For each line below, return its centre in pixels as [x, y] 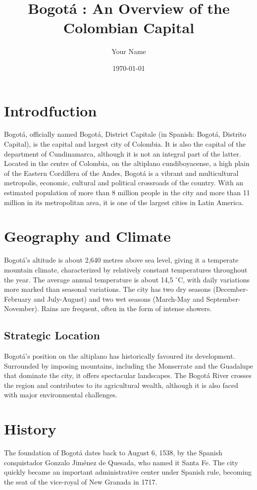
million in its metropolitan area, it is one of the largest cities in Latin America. [124, 202]
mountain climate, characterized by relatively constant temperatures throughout [126, 269]
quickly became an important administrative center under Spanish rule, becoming [128, 472]
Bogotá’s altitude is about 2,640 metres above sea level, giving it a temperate [121, 260]
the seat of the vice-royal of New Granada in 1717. [81, 481]
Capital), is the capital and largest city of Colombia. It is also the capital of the [125, 144]
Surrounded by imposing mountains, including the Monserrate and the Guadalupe [129, 365]
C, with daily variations [214, 279]
